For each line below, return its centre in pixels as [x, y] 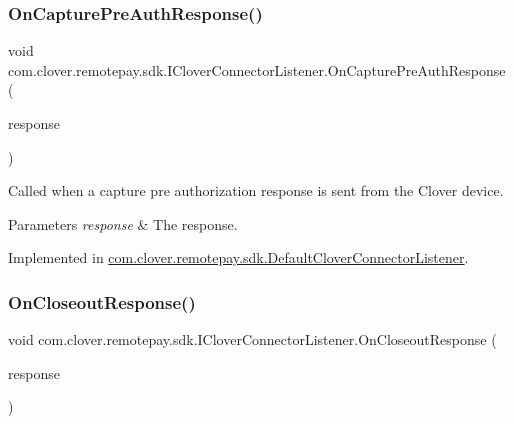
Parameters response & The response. [123, 223]
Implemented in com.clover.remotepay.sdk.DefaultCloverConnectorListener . [238, 257]
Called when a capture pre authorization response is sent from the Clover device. [256, 190]
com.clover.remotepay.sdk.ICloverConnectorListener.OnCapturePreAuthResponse [257, 69]
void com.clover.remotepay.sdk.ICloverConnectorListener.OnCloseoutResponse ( [252, 339]
